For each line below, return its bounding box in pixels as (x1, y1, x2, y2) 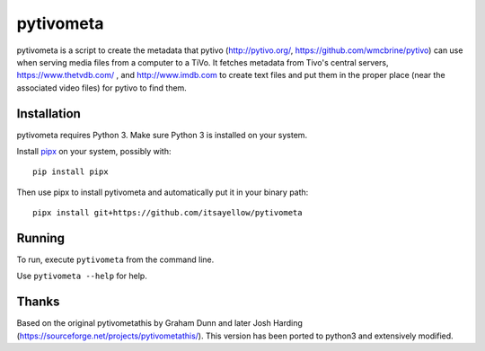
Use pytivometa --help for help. (16, 270, 147, 282)
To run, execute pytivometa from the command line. (16, 254, 215, 265)
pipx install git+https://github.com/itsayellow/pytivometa (32, 207, 303, 218)
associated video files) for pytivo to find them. (16, 82, 188, 93)
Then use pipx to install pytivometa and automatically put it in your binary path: (16, 187, 309, 197)
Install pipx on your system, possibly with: (16, 146, 172, 157)
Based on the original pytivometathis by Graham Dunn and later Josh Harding (16, 318, 303, 329)
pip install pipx (32, 167, 109, 177)
